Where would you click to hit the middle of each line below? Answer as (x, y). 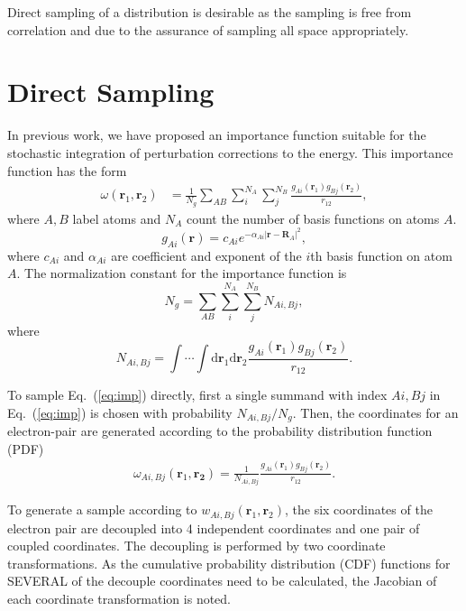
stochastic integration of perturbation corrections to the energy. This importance (230, 152)
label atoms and (117, 218)
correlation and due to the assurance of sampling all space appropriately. (208, 29)
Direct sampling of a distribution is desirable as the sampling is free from (210, 12)
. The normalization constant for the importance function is (182, 273)
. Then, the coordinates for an (375, 412)
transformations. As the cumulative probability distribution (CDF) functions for (229, 563)
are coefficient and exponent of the (206, 255)
